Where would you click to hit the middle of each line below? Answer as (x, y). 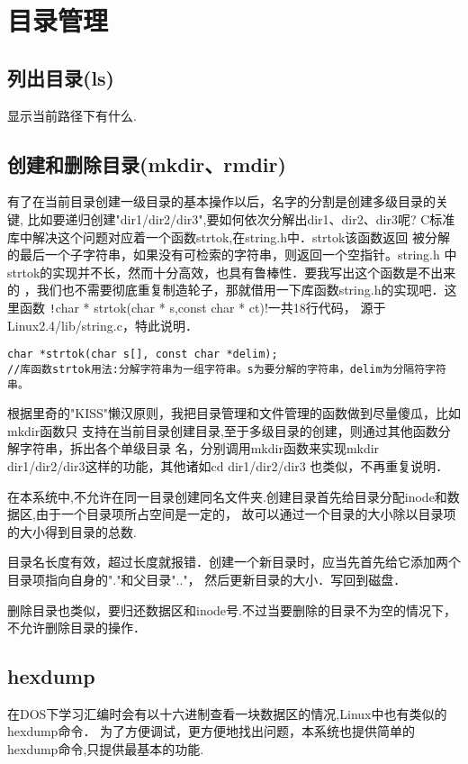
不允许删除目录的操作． (76, 628)
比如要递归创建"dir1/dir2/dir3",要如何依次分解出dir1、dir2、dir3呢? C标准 (241, 218)
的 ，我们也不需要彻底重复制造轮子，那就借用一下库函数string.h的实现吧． (226, 290)
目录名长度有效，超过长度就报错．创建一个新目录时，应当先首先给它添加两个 (234, 562)
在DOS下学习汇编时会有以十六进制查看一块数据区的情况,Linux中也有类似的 (227, 713)
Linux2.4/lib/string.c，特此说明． (103, 325)
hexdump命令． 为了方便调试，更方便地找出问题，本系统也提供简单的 (211, 731)
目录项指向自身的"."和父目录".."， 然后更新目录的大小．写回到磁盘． (207, 579)
